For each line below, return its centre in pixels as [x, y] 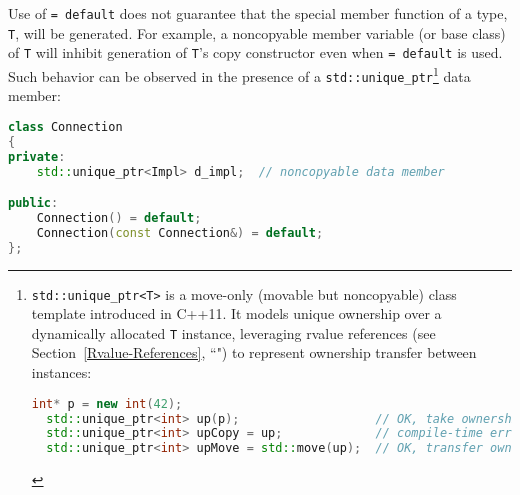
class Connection [65, 126]
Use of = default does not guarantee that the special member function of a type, [258, 13]
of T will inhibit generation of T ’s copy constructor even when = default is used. [255, 52]
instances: [61, 372]
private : [37, 156]
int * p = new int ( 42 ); [107, 403]
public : [33, 203]
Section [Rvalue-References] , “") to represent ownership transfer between [254, 352]
